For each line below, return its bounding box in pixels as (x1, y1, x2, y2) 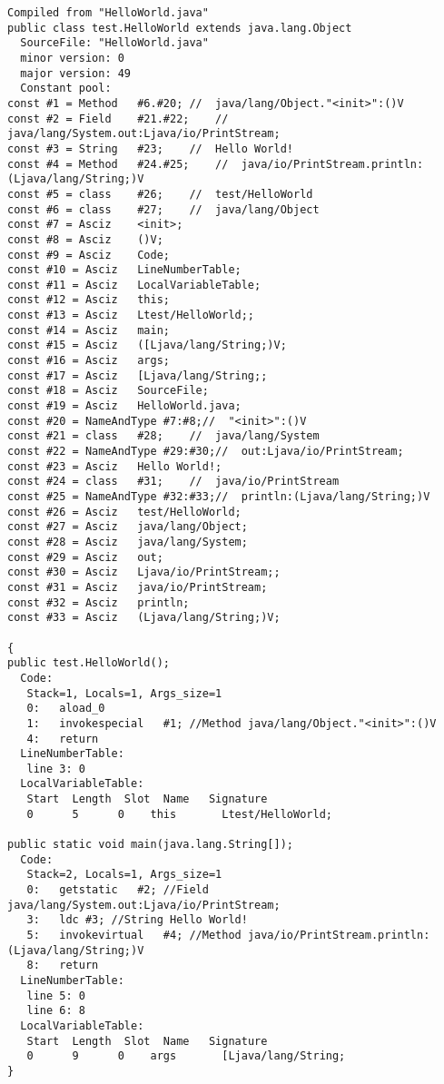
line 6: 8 (26, 1004, 85, 1018)
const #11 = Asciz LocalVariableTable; (7, 278, 261, 291)
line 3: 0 (26, 762, 85, 775)
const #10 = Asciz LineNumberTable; (7, 263, 242, 277)
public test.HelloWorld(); (7, 656, 170, 670)
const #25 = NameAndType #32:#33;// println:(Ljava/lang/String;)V (7, 490, 430, 503)
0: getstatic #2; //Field (26, 883, 209, 897)
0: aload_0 (26, 702, 105, 715)
